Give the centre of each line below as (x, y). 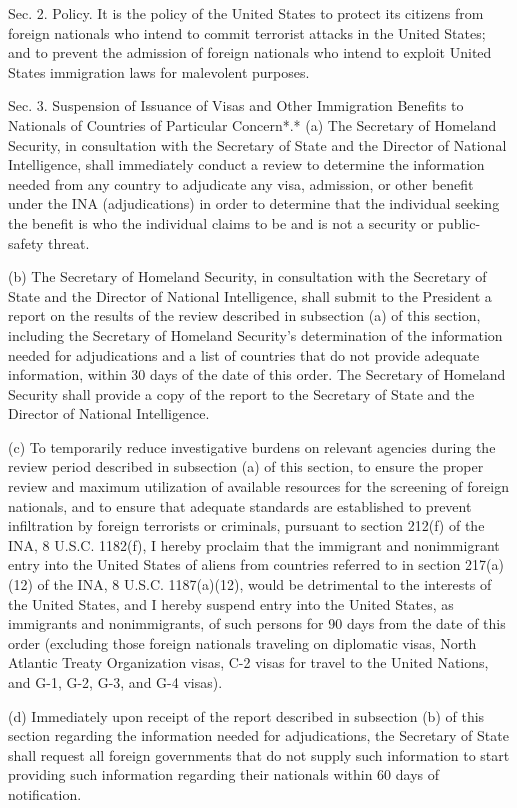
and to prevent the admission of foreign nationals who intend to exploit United (250, 52)
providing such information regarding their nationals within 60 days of (224, 774)
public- (459, 222)
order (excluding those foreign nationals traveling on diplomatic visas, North (242, 642)
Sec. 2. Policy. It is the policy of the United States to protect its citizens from (246, 13)
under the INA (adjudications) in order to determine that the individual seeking (254, 203)
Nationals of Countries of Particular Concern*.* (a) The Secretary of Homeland (252, 124)
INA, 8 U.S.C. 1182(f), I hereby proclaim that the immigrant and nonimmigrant (254, 544)
